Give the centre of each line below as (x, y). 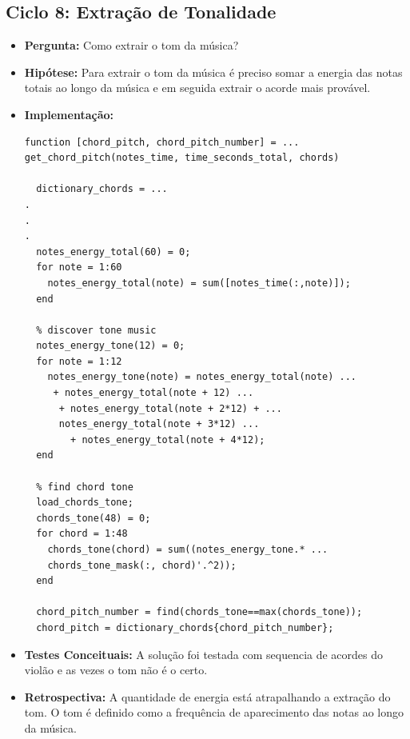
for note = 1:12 (79, 361)
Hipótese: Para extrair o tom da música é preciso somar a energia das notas (213, 72)
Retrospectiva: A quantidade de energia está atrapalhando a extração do (207, 696)
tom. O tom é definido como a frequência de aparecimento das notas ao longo (214, 712)
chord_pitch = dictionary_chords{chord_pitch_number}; (185, 627)
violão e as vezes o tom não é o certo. (116, 670)
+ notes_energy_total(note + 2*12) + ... (170, 408)
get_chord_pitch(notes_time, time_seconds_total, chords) (182, 158)
